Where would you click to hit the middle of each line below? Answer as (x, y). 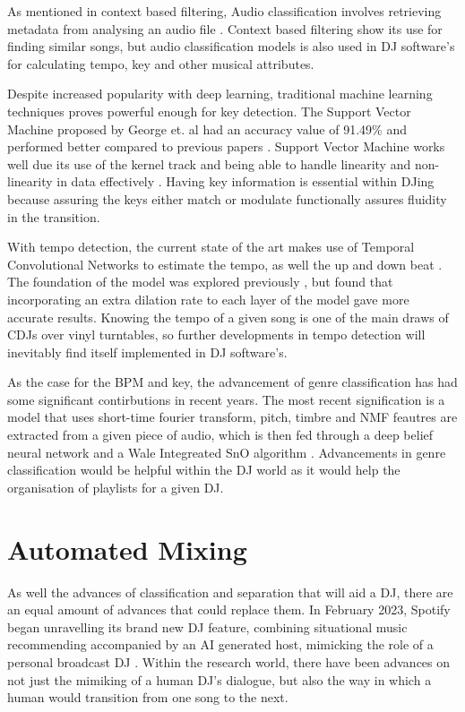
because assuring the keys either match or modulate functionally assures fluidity (227, 198)
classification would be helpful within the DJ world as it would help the (204, 470)
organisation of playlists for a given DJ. (116, 487)
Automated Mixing (127, 549)
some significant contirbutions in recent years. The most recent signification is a (226, 399)
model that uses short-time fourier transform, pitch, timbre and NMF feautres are (232, 417)
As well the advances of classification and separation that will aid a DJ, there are (230, 592)
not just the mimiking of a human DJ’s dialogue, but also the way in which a (220, 679)
